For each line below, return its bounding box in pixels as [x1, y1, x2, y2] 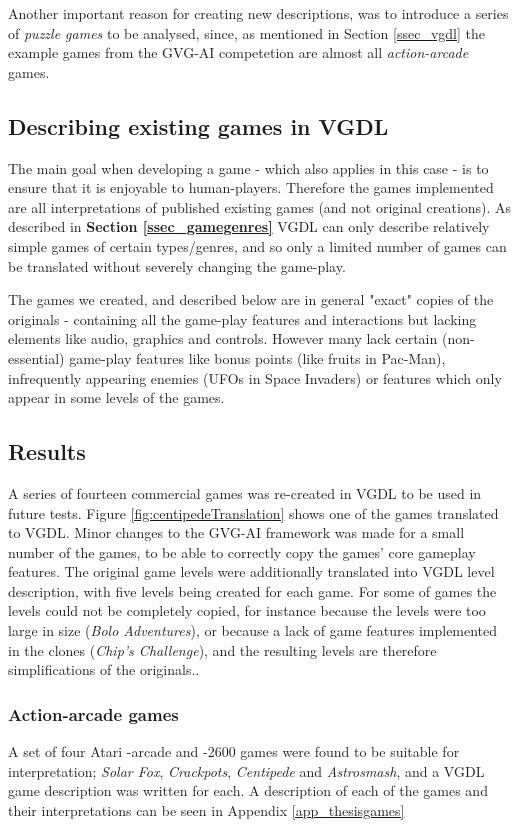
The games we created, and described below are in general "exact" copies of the [8, 289, 494, 310]
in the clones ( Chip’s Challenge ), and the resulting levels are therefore [8, 639, 437, 660]
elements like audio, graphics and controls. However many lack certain [8, 328, 438, 349]
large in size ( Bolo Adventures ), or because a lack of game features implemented [8, 620, 498, 641]
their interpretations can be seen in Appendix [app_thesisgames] [8, 799, 405, 820]
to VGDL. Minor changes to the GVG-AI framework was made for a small [8, 522, 465, 543]
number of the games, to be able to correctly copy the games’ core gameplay [8, 541, 476, 562]
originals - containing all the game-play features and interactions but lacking [8, 308, 477, 329]
